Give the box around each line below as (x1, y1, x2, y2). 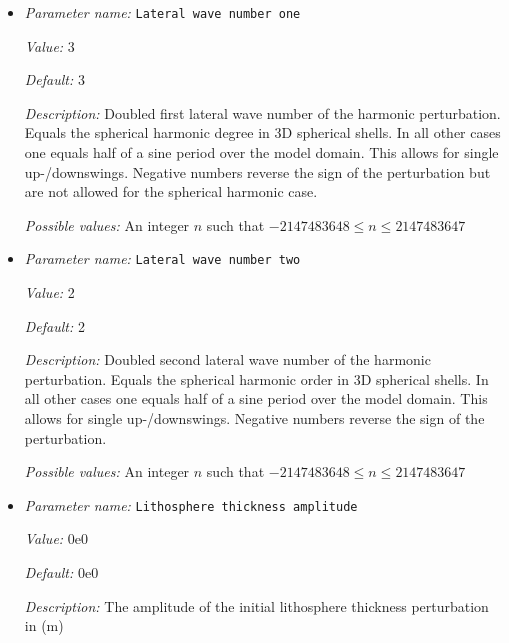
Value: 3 (24, 35, 75, 56)
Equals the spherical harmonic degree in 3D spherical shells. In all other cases (24, 122, 501, 143)
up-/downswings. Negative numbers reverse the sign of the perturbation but (24, 161, 491, 182)
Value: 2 (24, 282, 75, 303)
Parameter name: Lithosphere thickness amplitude (24, 494, 358, 515)
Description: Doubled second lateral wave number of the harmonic (24, 349, 431, 370)
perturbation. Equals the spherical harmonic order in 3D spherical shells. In (24, 368, 489, 389)
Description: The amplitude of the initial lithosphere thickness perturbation (24, 595, 489, 616)
